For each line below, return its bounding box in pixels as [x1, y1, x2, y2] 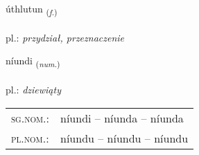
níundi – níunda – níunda [60, 109, 184, 126]
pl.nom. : [11, 129, 49, 146]
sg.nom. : [11, 109, 49, 126]
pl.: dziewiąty [6, 82, 61, 97]
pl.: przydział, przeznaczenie [6, 30, 125, 44]
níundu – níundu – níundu [60, 129, 189, 146]
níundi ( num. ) [6, 53, 60, 70]
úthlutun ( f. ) [6, 1, 58, 17]
